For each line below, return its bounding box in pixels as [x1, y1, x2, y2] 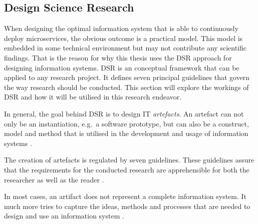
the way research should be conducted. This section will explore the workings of [4, 81, 249, 92]
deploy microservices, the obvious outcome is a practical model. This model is [4, 32, 243, 43]
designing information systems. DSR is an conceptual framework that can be [4, 62, 239, 72]
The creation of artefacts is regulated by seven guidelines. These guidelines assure [4, 154, 254, 165]
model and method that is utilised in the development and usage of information [4, 128, 248, 138]
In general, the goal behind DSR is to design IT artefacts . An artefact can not [4, 108, 244, 118]
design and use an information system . [4, 210, 124, 221]
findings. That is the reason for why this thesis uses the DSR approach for [4, 52, 232, 62]
